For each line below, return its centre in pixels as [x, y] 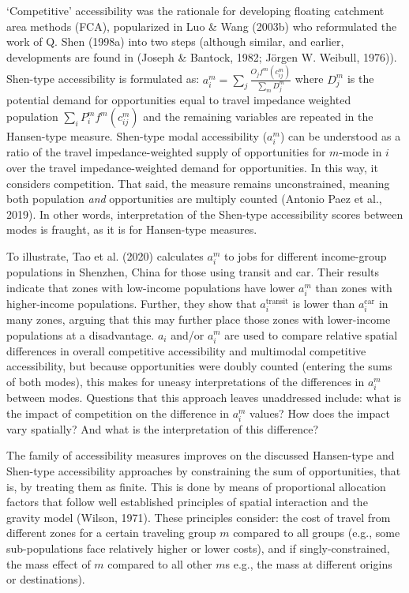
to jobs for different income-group [305, 255]
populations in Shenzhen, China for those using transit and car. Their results [193, 272]
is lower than [324, 303]
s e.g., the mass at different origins [309, 563]
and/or [188, 334]
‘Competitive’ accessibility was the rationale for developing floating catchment [195, 10]
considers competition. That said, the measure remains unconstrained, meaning [198, 183]
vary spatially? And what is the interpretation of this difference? [163, 428]
